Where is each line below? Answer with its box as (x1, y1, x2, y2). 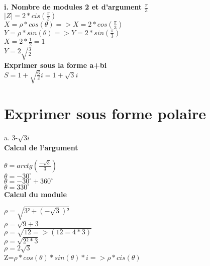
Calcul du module (4, 189, 67, 199)
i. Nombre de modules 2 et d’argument (4, 2, 142, 12)
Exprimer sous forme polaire (4, 103, 206, 124)
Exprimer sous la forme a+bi (4, 59, 107, 70)
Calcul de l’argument (4, 142, 78, 152)
